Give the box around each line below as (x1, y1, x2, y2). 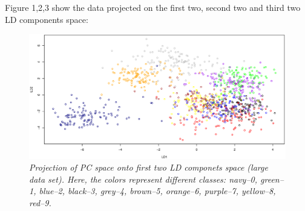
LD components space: (5, 13, 88, 25)
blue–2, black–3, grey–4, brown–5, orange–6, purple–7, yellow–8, (39, 184, 276, 197)
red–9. (29, 197, 51, 209)
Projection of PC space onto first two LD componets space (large (29, 161, 268, 174)
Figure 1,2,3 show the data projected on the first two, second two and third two (5, 1, 301, 13)
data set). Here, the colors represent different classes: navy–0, (29, 172, 258, 185)
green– (260, 172, 284, 185)
